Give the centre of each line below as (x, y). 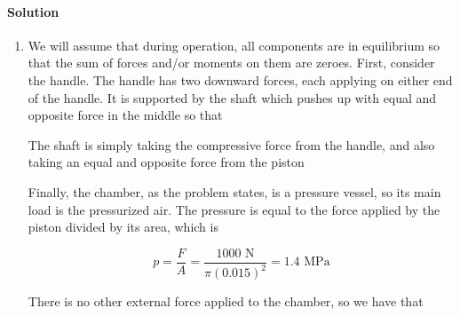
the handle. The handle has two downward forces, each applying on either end (240, 79)
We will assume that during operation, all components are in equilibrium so (234, 45)
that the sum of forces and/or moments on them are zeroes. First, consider (231, 63)
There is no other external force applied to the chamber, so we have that (226, 301)
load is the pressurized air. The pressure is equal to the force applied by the (234, 209)
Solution (33, 11)
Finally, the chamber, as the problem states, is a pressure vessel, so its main (234, 191)
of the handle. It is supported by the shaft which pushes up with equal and (232, 97)
